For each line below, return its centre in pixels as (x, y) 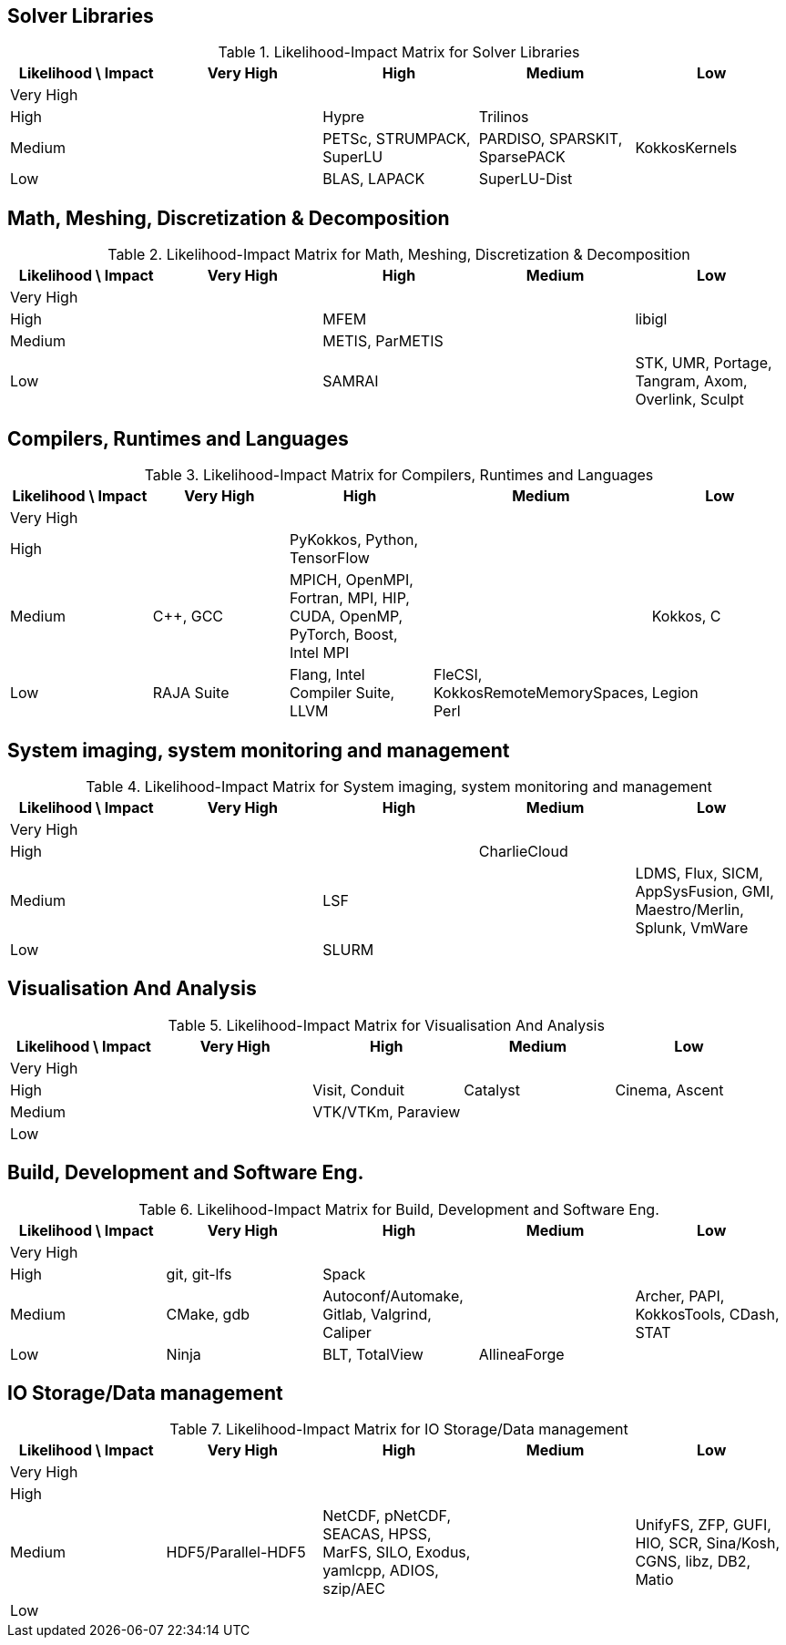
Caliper (347, 1332)
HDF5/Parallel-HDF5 (236, 1552)
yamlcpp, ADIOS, (381, 1571)
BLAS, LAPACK (374, 179)
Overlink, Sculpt (689, 400)
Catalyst (492, 1090)
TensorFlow (329, 558)
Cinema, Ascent (669, 1090)
